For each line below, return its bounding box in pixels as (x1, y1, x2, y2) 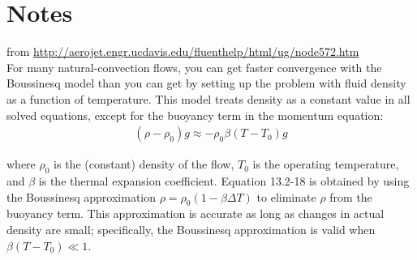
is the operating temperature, (252, 156, 399, 173)
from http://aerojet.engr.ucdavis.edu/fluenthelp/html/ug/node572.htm (6, 43, 359, 60)
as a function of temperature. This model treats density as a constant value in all (6, 90, 411, 107)
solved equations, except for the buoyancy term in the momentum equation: (6, 106, 384, 123)
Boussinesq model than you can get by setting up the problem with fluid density (6, 75, 406, 92)
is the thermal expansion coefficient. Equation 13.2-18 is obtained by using (38, 172, 410, 189)
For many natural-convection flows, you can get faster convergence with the (6, 58, 382, 75)
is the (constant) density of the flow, (54, 156, 234, 173)
